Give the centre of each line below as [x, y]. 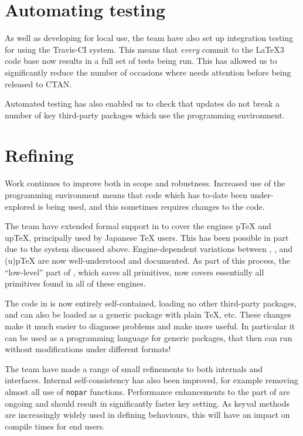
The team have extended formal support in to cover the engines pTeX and [138, 226]
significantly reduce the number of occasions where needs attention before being [148, 72]
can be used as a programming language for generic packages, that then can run [149, 337]
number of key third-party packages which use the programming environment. [145, 115]
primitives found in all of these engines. [75, 283]
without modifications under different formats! [88, 349]
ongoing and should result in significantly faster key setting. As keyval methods [147, 403]
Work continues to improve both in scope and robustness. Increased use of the [145, 183]
